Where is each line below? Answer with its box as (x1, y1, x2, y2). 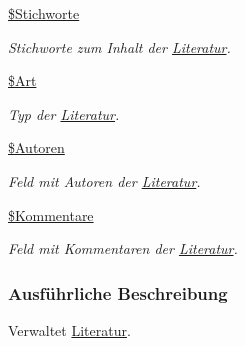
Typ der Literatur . (8, 103, 120, 124)
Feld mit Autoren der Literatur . (8, 170, 201, 191)
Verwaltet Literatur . (8, 319, 131, 340)
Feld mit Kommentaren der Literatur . (8, 238, 238, 259)
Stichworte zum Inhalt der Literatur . (8, 36, 231, 57)
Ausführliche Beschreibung (8, 280, 228, 305)
